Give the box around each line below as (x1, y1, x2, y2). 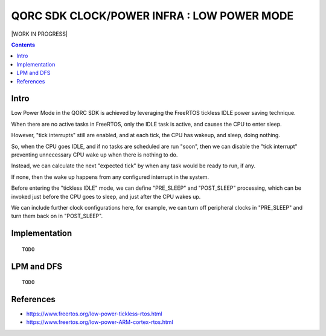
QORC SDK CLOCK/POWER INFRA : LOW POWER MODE (11, 9, 294, 22)
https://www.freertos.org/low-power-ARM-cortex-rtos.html (26, 318, 173, 326)
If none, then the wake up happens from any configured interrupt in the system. (11, 173, 209, 181)
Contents (11, 41, 36, 48)
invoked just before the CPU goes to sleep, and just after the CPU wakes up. (11, 193, 201, 200)
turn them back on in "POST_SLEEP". (11, 212, 103, 220)
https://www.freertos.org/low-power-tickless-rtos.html (26, 310, 162, 317)
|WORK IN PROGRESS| (11, 30, 68, 37)
